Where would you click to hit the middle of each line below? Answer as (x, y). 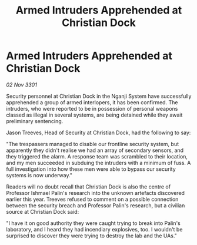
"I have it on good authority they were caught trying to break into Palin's (93, 223)
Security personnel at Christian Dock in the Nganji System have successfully (99, 96)
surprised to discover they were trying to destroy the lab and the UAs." (92, 236)
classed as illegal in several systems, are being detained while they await (94, 115)
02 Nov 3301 (21, 85)
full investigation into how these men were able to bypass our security (91, 169)
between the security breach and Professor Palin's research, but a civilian (96, 205)
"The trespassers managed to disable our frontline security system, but (93, 144)
